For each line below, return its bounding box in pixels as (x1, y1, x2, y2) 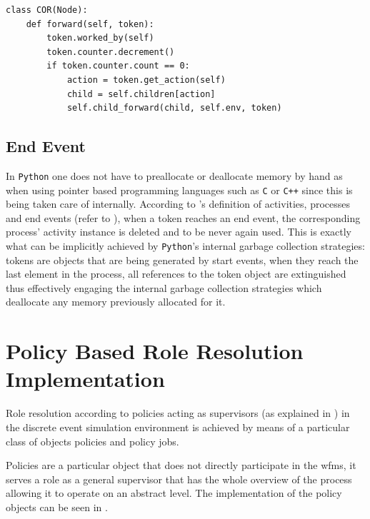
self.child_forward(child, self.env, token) (66, 103, 282, 114)
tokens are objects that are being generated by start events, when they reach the (6, 252, 359, 267)
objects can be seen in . (6, 499, 108, 514)
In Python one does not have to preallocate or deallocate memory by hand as (6, 168, 343, 183)
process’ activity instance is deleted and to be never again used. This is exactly (6, 224, 351, 239)
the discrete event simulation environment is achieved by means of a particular (6, 419, 350, 434)
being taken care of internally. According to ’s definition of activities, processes (6, 196, 351, 211)
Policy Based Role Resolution (6, 336, 304, 366)
